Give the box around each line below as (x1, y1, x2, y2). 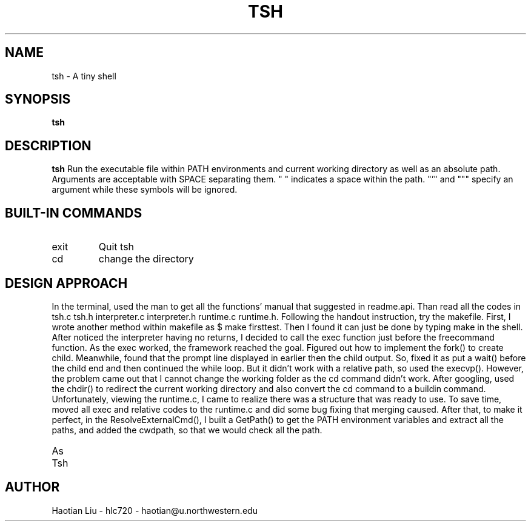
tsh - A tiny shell (52, 70, 116, 81)
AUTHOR (5, 479, 60, 495)
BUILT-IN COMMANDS (5, 205, 142, 221)
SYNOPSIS (5, 92, 71, 107)
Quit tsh (98, 241, 135, 253)
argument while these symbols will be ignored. (52, 184, 238, 195)
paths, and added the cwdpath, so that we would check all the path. (52, 424, 322, 435)
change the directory (98, 253, 194, 265)
